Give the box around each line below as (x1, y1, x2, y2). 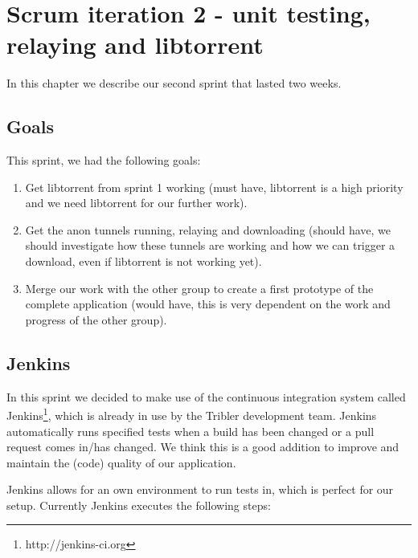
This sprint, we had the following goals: (6, 152, 201, 169)
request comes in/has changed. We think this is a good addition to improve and (6, 438, 400, 455)
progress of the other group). (25, 311, 167, 328)
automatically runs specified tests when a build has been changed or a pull (6, 422, 375, 439)
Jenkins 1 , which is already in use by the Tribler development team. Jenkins (6, 405, 377, 423)
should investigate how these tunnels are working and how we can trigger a (25, 237, 395, 254)
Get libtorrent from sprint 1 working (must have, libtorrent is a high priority (25, 178, 404, 195)
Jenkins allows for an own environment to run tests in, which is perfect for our (6, 481, 394, 498)
